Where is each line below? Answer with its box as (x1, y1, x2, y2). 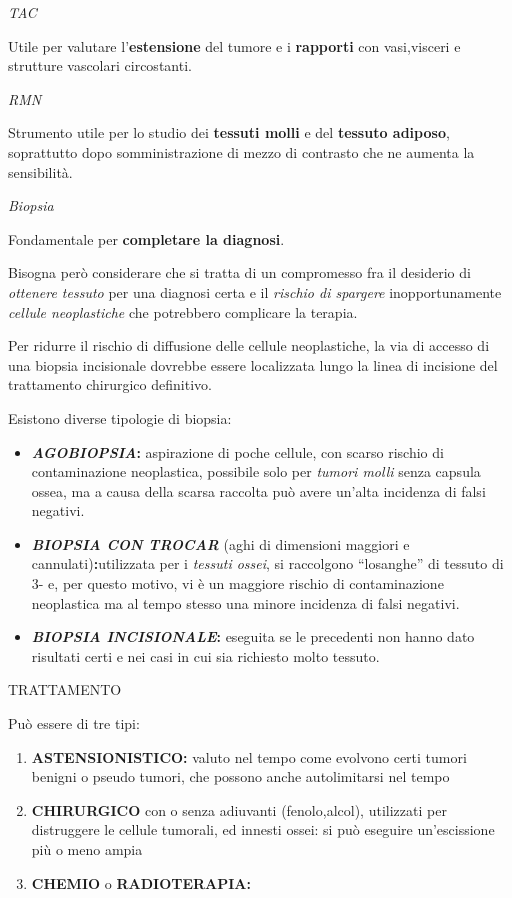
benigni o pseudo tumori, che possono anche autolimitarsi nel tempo (31, 766, 450, 787)
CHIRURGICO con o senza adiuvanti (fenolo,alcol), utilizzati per (31, 799, 447, 820)
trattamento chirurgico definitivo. (8, 374, 212, 395)
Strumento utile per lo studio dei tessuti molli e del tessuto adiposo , (8, 122, 450, 143)
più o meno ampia (31, 839, 143, 859)
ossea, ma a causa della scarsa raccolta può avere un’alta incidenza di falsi (31, 480, 486, 501)
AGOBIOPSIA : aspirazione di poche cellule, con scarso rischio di (31, 441, 444, 462)
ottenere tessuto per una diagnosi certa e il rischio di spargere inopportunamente (8, 281, 502, 302)
